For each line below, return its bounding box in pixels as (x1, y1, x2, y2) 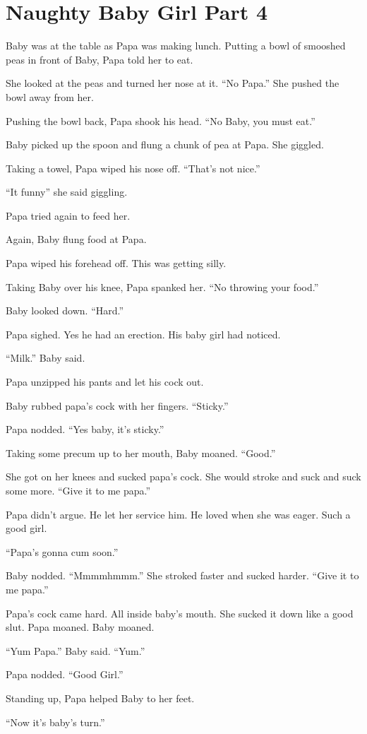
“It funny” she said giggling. (6, 184, 128, 199)
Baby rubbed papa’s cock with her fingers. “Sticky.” (6, 398, 229, 413)
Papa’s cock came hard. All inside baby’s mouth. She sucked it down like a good (6, 605, 354, 620)
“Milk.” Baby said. (6, 350, 85, 365)
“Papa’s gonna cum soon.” (6, 544, 119, 559)
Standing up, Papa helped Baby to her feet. (6, 690, 195, 705)
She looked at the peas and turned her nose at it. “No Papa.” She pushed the (6, 76, 339, 90)
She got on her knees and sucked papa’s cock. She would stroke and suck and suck (6, 469, 361, 484)
